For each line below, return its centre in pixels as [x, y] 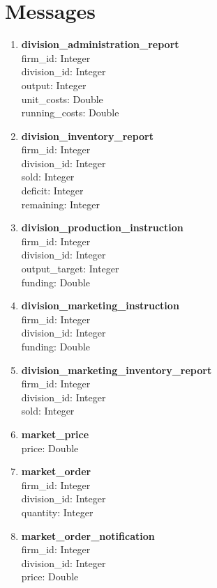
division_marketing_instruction [100, 305]
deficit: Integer [52, 191]
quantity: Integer [57, 512]
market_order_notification [88, 535]
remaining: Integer [60, 204]
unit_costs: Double [62, 99]
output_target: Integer [70, 269]
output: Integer [54, 85]
